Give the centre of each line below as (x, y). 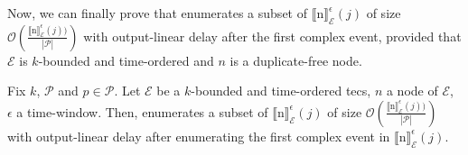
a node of (412, 91)
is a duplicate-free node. (296, 60)
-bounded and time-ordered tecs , (281, 91)
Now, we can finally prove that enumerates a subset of (157, 13)
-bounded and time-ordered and (126, 60)
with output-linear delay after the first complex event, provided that (272, 36)
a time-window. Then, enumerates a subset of (142, 111)
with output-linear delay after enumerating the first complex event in (199, 136)
